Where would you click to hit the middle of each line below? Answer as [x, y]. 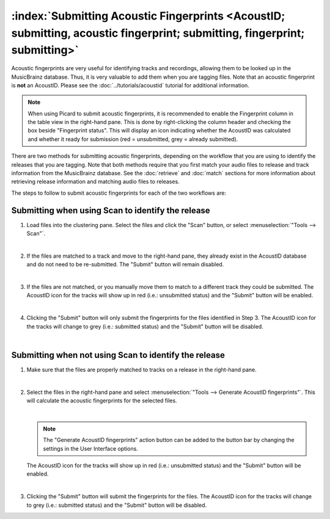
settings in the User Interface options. [91, 448]
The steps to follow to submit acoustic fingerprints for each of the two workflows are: [119, 193]
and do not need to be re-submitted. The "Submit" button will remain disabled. [125, 264]
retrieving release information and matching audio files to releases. [95, 182]
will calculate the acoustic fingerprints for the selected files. [102, 401]
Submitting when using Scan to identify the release [111, 210]
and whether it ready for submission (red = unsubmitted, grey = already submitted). [133, 139]
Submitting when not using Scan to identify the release [118, 355]
